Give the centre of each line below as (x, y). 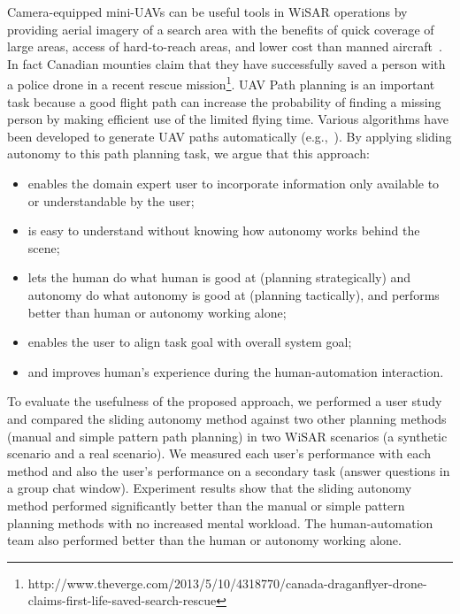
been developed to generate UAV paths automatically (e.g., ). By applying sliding (230, 136)
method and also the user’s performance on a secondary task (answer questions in (229, 470)
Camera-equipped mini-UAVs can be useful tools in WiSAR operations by (207, 12)
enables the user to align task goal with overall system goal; (190, 342)
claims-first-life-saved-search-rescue (122, 600)
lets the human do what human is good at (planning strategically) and (219, 277)
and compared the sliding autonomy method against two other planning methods (227, 418)
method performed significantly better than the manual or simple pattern (206, 505)
